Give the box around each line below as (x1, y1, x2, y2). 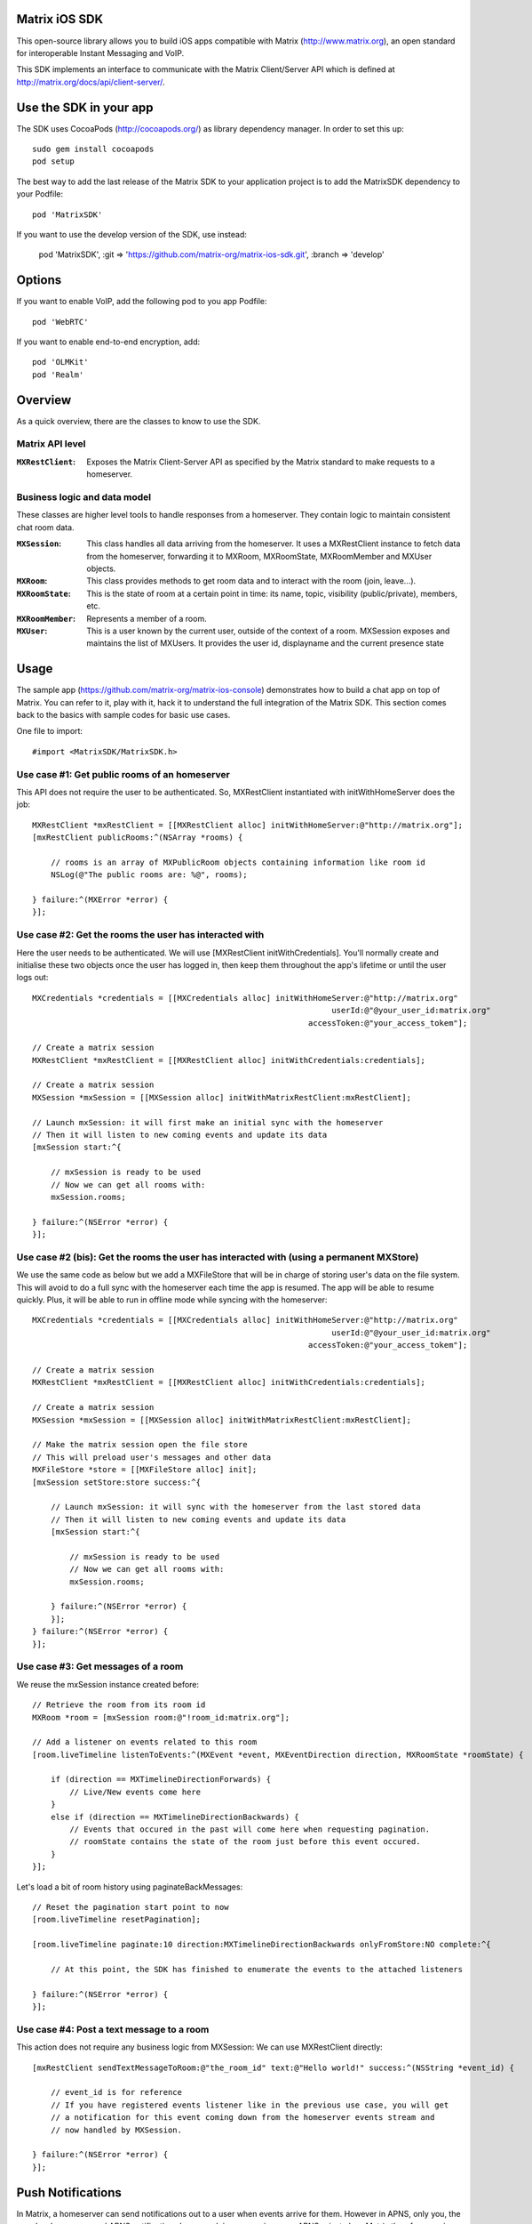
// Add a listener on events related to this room (32, 1737, 258, 1747)
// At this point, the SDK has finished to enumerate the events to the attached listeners (50, 1964, 464, 1974)
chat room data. (16, 521, 75, 533)
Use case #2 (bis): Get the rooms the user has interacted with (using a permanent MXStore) (16, 1251, 419, 1263)
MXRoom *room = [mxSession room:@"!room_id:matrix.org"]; (32, 1712, 290, 1722)
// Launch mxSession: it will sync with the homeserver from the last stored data (50, 1502, 421, 1512)
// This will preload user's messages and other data (32, 1452, 271, 1463)
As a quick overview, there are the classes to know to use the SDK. (16, 415, 261, 426)
